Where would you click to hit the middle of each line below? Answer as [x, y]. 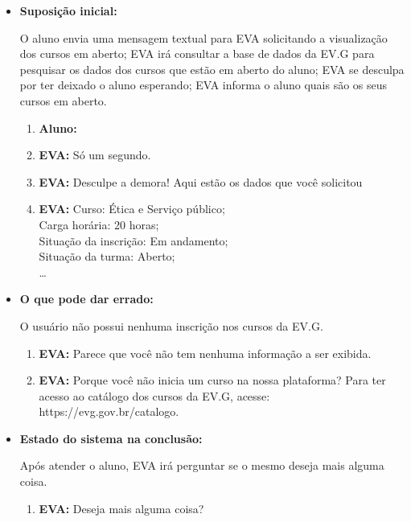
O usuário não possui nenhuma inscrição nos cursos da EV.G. [171, 325]
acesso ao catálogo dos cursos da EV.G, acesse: [154, 395]
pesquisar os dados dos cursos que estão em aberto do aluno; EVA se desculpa [212, 69]
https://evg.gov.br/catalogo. [109, 411]
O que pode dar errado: [86, 299]
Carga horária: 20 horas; [99, 224]
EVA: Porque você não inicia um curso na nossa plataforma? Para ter [212, 380]
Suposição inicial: [68, 10]
